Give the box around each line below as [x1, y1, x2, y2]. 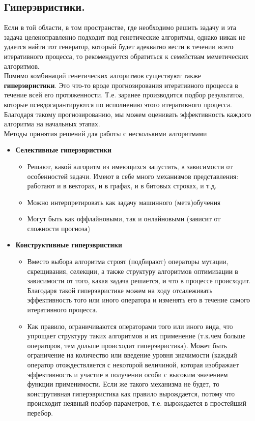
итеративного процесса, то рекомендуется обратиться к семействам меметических [4, 51, 249, 61]
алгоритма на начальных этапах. [4, 119, 100, 129]
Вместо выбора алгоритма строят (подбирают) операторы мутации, [27, 256, 228, 267]
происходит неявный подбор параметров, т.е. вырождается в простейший [27, 398, 247, 408]
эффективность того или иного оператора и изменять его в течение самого [27, 295, 250, 305]
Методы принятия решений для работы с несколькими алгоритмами [4, 128, 207, 138]
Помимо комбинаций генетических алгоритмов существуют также [4, 70, 201, 81]
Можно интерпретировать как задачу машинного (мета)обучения [27, 197, 221, 207]
